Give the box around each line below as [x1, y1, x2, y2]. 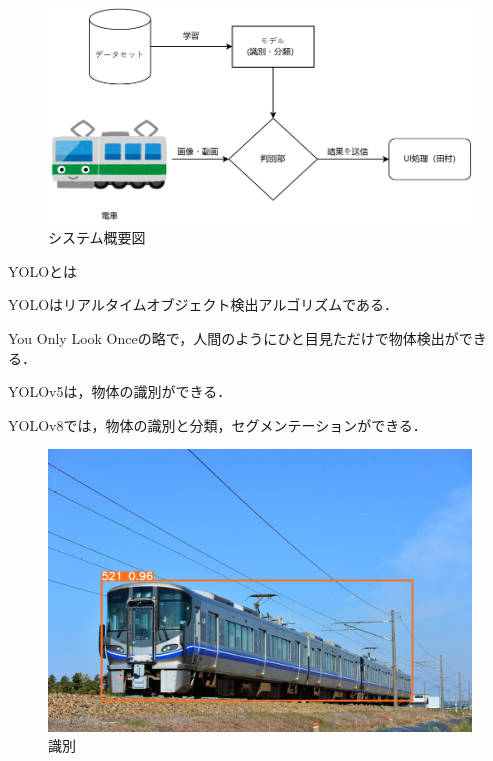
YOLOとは [8, 260, 78, 281]
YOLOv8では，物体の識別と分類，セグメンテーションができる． [8, 414, 427, 435]
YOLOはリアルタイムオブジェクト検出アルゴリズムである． [8, 294, 399, 315]
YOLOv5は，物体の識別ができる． [8, 381, 232, 402]
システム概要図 [48, 227, 146, 248]
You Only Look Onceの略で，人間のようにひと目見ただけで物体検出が [8, 328, 459, 348]
